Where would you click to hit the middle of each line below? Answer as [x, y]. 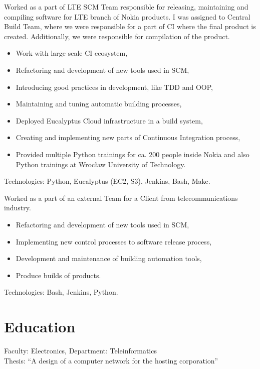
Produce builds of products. [58, 275]
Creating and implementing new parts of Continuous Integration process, [128, 137]
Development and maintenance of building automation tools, [109, 258]
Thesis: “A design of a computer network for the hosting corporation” [111, 360]
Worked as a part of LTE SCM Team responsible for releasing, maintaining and [126, 7]
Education [40, 327]
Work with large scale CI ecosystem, [72, 53]
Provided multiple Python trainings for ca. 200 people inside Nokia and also [133, 154]
